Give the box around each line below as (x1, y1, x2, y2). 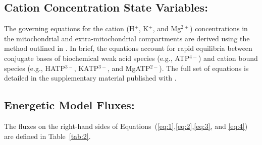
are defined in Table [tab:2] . (4, 130, 91, 141)
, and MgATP (107, 62, 150, 73)
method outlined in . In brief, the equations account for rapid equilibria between (4, 43, 252, 53)
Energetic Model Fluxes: (4, 97, 135, 113)
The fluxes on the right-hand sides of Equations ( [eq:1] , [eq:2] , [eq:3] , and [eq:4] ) (4, 120, 248, 131)
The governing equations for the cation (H (4, 23, 135, 34)
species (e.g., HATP (4, 62, 65, 73)
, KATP (74, 62, 99, 73)
